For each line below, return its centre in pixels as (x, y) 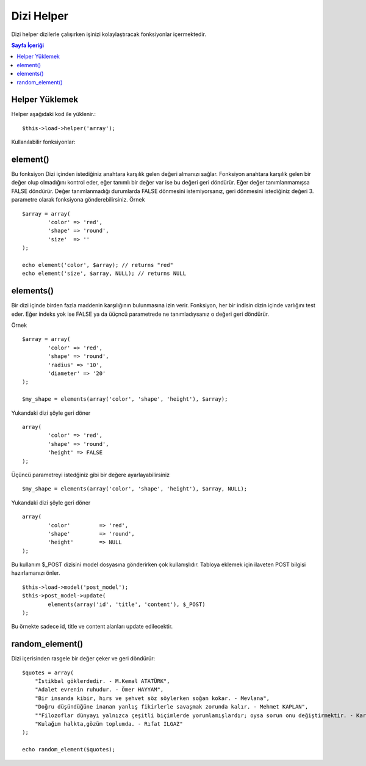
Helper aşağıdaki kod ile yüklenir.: (54, 114)
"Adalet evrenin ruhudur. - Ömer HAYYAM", (99, 690)
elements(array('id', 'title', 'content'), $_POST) (127, 604)
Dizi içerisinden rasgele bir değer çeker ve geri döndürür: (83, 658)
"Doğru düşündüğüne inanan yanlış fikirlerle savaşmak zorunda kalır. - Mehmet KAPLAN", (171, 707)
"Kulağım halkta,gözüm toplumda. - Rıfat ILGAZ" (109, 724)
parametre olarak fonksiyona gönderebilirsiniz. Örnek (78, 200)
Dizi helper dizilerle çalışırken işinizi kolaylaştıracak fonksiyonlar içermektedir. (109, 34)
